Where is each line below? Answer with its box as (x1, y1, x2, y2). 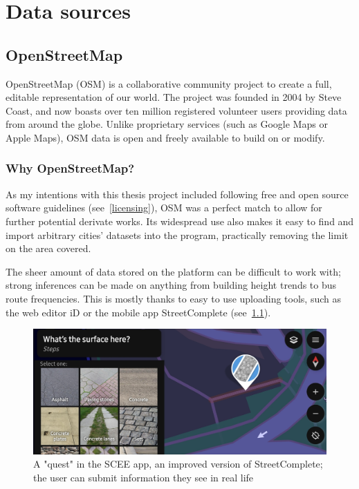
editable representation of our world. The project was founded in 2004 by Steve (6, 90, 342, 104)
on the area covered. (6, 241, 91, 256)
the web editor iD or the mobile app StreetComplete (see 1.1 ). (6, 305, 271, 319)
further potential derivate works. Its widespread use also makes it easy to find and (6, 213, 354, 228)
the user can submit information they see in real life (33, 470, 254, 485)
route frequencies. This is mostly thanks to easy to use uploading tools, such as (6, 291, 341, 305)
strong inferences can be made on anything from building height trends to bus (6, 278, 337, 292)
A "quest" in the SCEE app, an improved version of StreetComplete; (33, 457, 323, 471)
